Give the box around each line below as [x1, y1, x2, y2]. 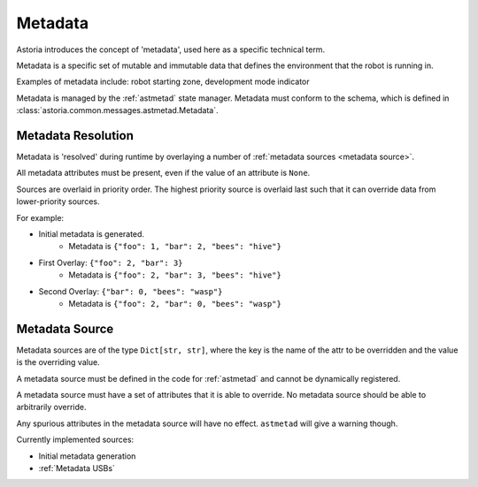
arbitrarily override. [16, 402, 88, 413]
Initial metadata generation [38, 451, 136, 461]
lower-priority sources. [16, 196, 100, 207]
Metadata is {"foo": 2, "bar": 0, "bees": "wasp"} [68, 298, 282, 308]
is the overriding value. [16, 357, 101, 368]
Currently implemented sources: [16, 434, 135, 445]
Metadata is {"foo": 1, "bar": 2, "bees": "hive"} [68, 241, 282, 252]
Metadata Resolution [16, 128, 135, 143]
